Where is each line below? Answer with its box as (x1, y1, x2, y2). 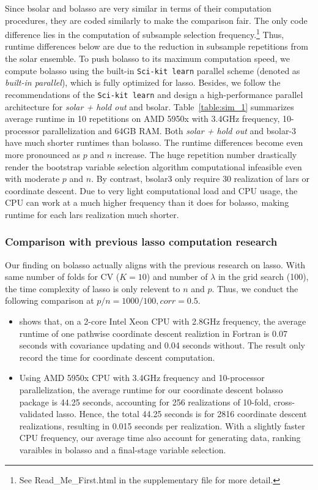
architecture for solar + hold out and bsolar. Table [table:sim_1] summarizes (5, 100, 294, 113)
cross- (273, 395, 295, 408)
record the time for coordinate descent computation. (19, 350, 215, 363)
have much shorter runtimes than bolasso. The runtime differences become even (5, 136, 303, 149)
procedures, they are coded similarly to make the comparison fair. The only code (5, 13, 308, 26)
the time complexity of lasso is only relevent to (5, 282, 180, 295)
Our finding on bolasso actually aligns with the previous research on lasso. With (5, 258, 306, 271)
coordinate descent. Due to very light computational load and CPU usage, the (5, 184, 298, 197)
